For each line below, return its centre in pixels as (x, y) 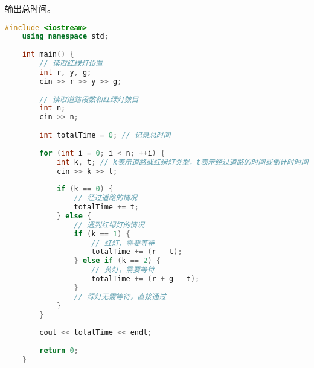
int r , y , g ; (66, 72)
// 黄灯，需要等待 (123, 270)
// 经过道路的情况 (106, 198)
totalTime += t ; (106, 207)
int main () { (48, 55)
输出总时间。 (30, 8)
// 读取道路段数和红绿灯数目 (89, 99)
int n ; (53, 108)
